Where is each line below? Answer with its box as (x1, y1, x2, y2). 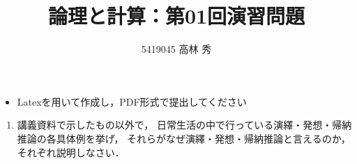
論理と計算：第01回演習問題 (47, 1, 305, 30)
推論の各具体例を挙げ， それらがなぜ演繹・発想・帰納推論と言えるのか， (17, 131, 351, 145)
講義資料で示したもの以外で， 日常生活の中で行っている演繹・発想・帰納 (17, 117, 352, 132)
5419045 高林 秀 (141, 42, 212, 56)
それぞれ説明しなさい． (17, 145, 125, 159)
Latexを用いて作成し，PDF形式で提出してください (17, 94, 247, 108)
